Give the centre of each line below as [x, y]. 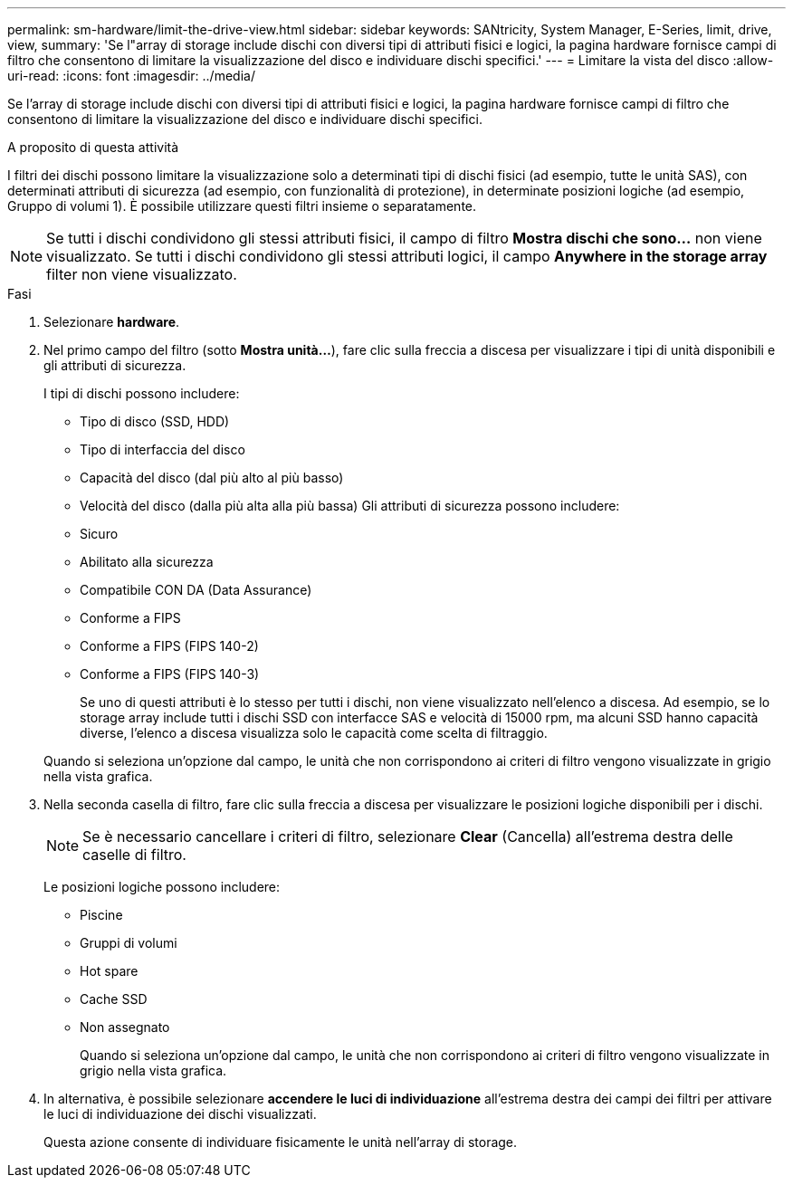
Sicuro [99, 534]
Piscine [101, 915]
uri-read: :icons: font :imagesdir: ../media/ [131, 76]
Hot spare [109, 971]
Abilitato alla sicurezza [147, 562]
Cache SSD [114, 999]
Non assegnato [125, 1027]
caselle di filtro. [134, 855]
